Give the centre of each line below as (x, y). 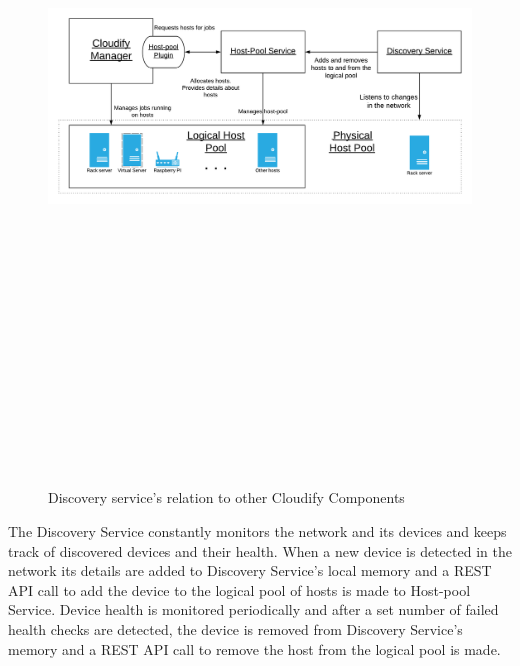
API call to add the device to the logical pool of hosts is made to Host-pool (239, 589)
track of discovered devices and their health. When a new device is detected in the (260, 550)
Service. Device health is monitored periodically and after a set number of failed (253, 609)
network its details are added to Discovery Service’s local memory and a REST (250, 570)
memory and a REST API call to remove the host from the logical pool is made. (254, 648)
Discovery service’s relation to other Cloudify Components (226, 497)
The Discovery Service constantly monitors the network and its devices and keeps (257, 531)
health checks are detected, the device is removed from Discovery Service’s (235, 629)
